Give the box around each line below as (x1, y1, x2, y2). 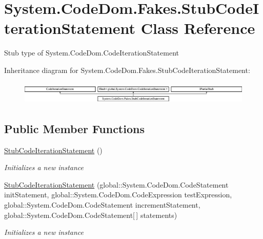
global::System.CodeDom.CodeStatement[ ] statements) (4, 209, 177, 220)
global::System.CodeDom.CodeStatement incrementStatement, (4, 199, 200, 210)
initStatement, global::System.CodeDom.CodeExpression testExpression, (4, 189, 232, 200)
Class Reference (140, 17, 255, 39)
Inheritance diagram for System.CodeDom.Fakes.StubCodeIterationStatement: (4, 64, 250, 75)
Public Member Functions (4, 120, 145, 136)
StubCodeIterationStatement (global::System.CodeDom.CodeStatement (4, 179, 229, 190)
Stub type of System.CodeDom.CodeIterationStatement (4, 47, 179, 58)
